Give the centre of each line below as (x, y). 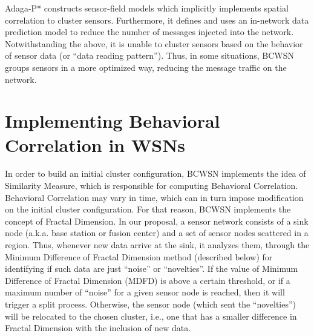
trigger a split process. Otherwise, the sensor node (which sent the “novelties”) (151, 304)
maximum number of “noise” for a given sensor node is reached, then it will (145, 292)
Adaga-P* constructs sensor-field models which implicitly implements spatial (147, 8)
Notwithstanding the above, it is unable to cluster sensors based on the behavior (154, 43)
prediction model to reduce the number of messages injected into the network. (149, 32)
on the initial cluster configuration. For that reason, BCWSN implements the (148, 209)
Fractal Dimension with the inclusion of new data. (98, 328)
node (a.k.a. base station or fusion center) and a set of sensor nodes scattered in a (157, 233)
